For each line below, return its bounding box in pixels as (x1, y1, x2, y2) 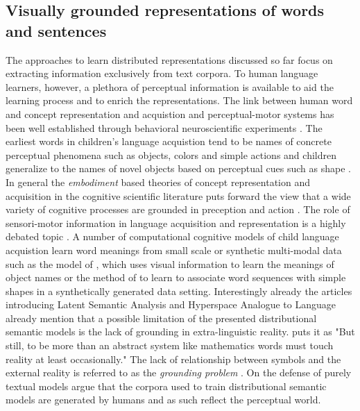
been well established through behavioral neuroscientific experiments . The (6, 120, 323, 135)
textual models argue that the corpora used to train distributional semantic (6, 378, 327, 393)
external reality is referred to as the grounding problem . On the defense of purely (6, 365, 352, 380)
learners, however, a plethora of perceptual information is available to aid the (6, 79, 334, 94)
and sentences (6, 19, 107, 41)
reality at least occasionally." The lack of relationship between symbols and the (6, 351, 341, 366)
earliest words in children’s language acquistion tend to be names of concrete (6, 134, 332, 149)
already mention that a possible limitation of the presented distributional (6, 310, 317, 325)
